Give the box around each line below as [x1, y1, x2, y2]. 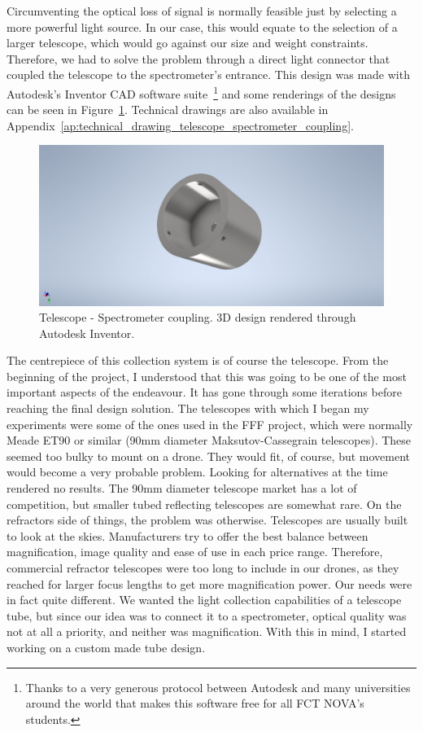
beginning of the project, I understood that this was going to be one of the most [7, 367, 407, 384]
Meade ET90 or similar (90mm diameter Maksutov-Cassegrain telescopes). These [7, 432, 412, 449]
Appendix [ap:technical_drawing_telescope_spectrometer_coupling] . [7, 116, 354, 134]
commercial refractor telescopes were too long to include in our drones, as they [7, 559, 399, 576]
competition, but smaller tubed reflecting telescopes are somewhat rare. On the [7, 495, 402, 512]
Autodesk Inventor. [39, 324, 135, 341]
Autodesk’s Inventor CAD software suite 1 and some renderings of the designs [7, 82, 396, 102]
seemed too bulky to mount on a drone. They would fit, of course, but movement [7, 447, 411, 464]
